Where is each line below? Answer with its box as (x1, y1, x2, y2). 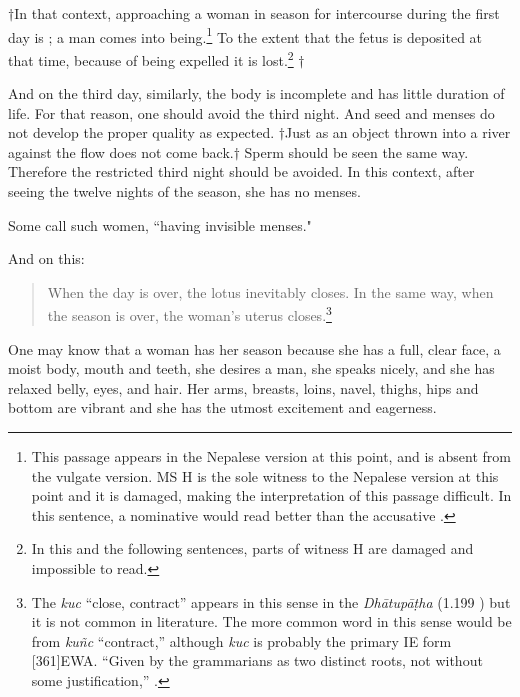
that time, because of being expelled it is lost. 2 (8, 46, 294, 70)
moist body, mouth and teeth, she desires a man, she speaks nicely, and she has (8, 358, 495, 379)
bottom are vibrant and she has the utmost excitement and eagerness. (8, 397, 437, 418)
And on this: (8, 248, 85, 269)
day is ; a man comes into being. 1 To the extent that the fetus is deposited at (8, 23, 483, 47)
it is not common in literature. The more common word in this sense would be (31, 611, 512, 632)
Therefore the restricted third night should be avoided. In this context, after (8, 161, 475, 182)
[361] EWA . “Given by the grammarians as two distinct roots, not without (31, 650, 483, 671)
